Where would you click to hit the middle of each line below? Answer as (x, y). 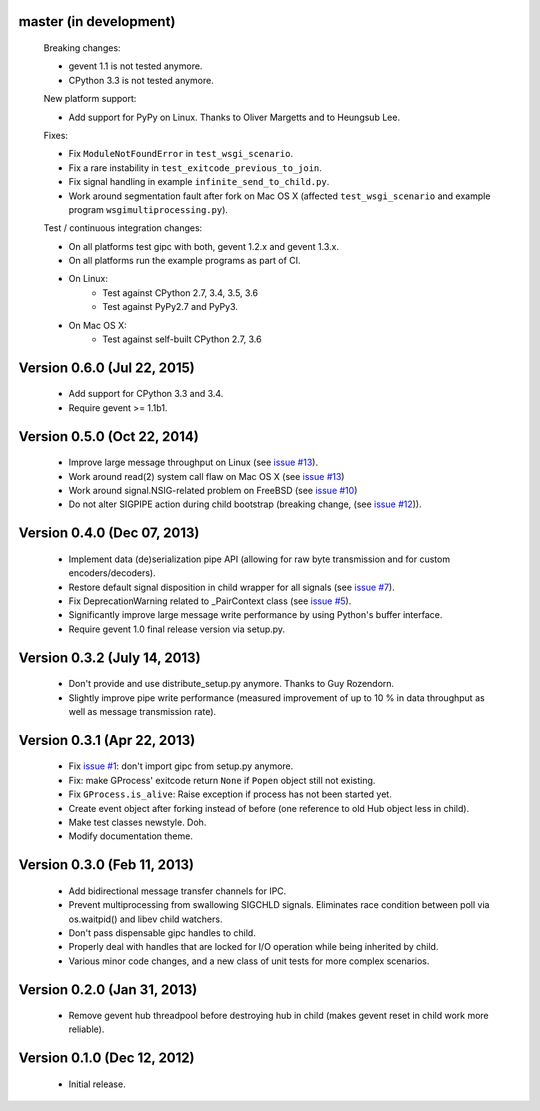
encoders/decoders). (112, 573)
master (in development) (97, 21)
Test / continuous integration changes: (123, 228)
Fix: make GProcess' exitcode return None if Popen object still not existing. (222, 780)
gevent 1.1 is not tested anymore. (135, 66)
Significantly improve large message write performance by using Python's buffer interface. (255, 615)
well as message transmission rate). (142, 711)
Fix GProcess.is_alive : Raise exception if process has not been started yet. (230, 794)
